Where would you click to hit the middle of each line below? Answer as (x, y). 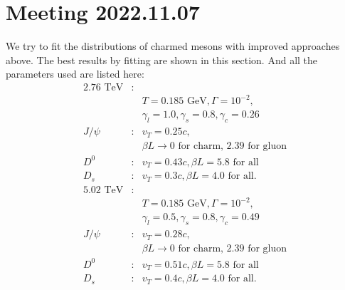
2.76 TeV (103, 87)
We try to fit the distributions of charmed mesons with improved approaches (173, 46)
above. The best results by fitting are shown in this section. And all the (162, 59)
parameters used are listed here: (75, 74)
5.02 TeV (103, 190)
